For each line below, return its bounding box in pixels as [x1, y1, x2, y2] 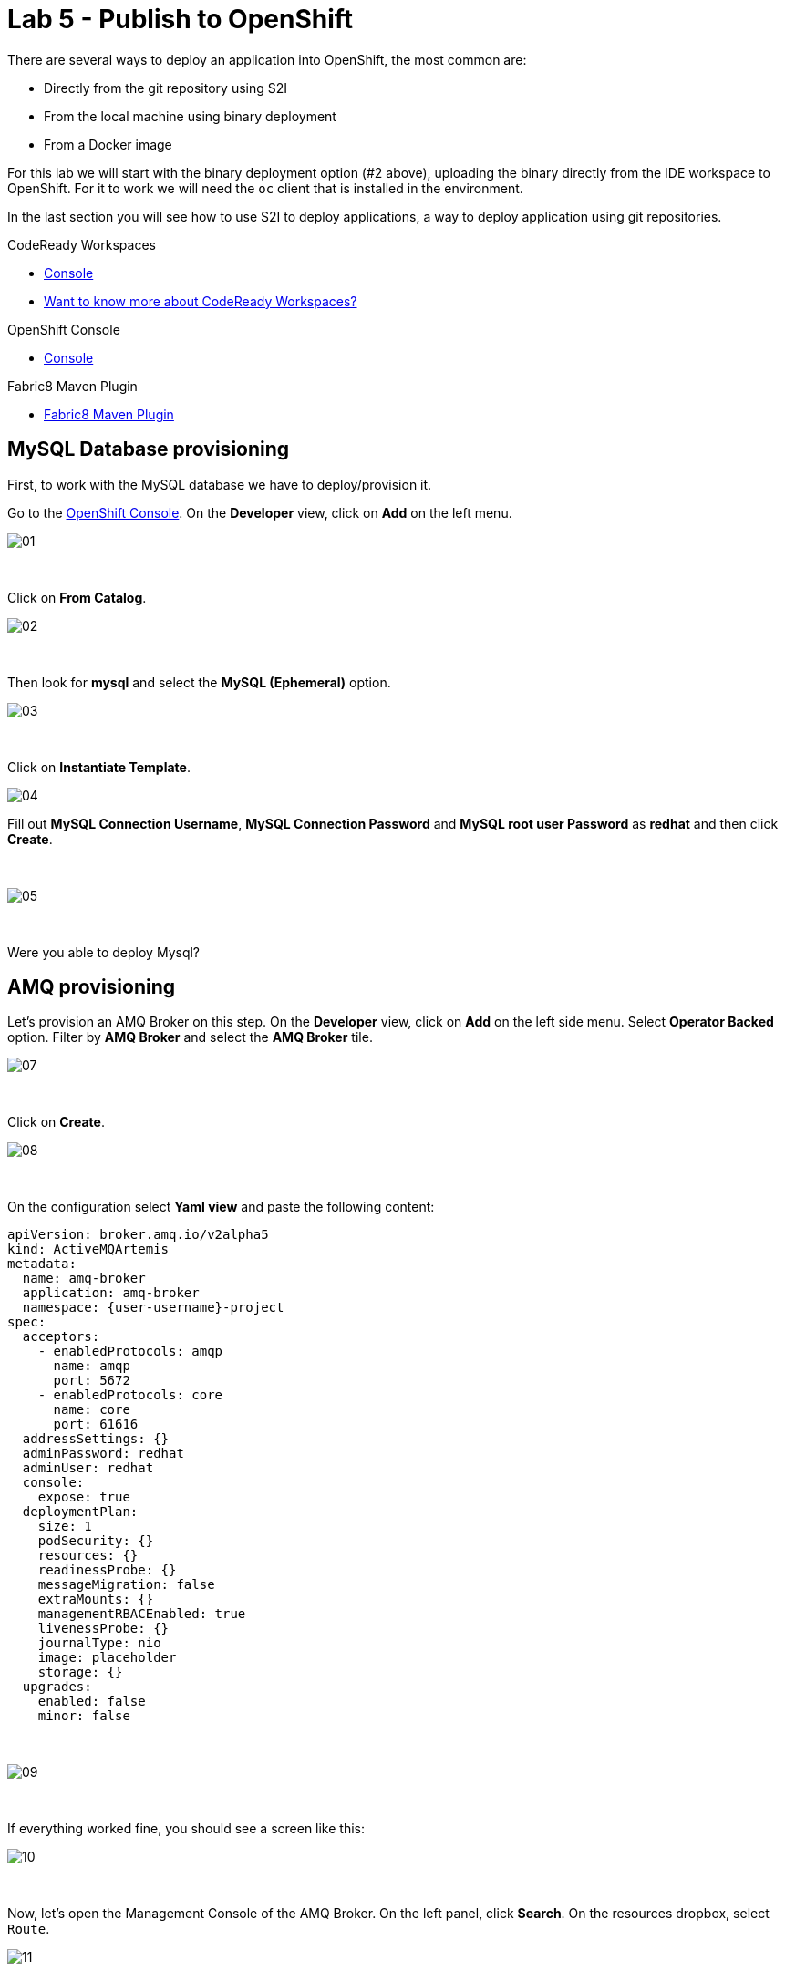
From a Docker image [44, 136, 172, 152]
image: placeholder [37, 1650, 177, 1666]
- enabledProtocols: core [37, 1388, 223, 1403]
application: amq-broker [22, 1285, 200, 1301]
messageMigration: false [37, 1577, 215, 1593]
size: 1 [37, 1519, 92, 1534]
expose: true [37, 1490, 130, 1505]
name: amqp [53, 1358, 130, 1374]
